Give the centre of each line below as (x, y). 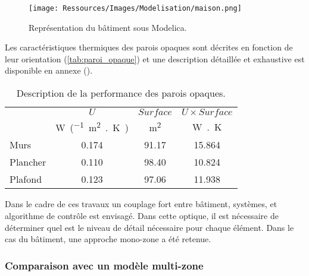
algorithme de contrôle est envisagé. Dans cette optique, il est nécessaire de (142, 215)
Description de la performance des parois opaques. (121, 93)
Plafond (26, 179)
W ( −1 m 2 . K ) (92, 127)
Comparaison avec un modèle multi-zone (104, 265)
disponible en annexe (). (49, 70)
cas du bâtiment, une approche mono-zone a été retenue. (108, 239)
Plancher (28, 162)
